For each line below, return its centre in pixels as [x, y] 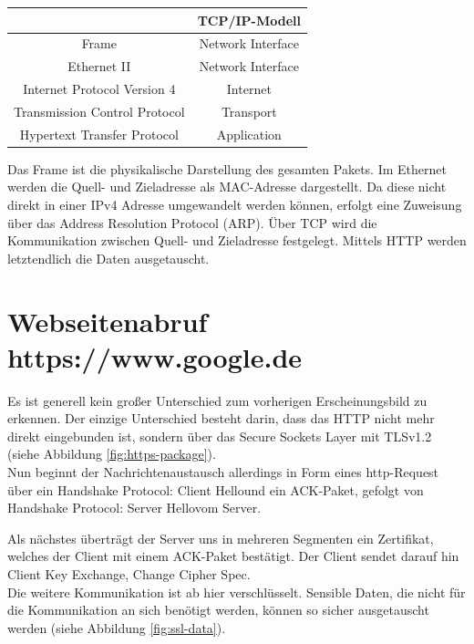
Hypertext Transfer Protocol [99, 134]
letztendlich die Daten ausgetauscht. [108, 258]
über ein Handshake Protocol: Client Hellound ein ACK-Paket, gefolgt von [216, 489]
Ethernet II [99, 66]
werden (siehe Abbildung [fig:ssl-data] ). [117, 627]
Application [249, 134]
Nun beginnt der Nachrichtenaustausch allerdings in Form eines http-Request [223, 472]
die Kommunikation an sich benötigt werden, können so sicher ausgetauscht [218, 610]
